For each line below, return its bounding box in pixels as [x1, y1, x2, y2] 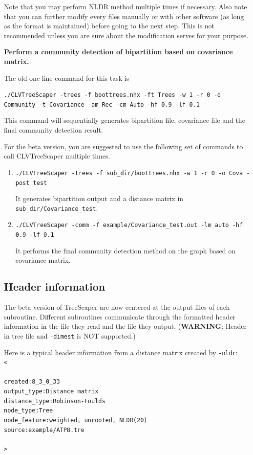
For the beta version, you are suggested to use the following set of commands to [4, 141, 243, 151]
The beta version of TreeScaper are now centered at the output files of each [4, 302, 230, 312]
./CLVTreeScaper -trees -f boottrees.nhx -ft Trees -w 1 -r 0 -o [4, 91, 221, 99]
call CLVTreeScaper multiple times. [4, 151, 110, 161]
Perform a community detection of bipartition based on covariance [4, 46, 233, 57]
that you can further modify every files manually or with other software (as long [4, 11, 244, 21]
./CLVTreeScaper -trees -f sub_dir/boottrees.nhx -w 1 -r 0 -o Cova [15, 169, 243, 177]
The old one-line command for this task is [4, 72, 129, 83]
